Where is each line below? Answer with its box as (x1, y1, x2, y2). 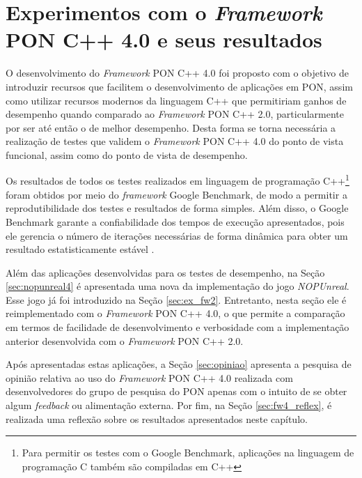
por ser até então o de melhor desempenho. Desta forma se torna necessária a (6, 120, 336, 134)
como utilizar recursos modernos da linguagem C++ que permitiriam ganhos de (6, 93, 347, 107)
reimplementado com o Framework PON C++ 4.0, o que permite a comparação (6, 306, 345, 321)
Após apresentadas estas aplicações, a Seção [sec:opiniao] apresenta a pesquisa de (6, 357, 352, 371)
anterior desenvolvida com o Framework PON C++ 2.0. (6, 333, 244, 348)
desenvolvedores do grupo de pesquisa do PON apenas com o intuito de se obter (6, 384, 347, 399)
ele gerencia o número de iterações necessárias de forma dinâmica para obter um (6, 228, 348, 242)
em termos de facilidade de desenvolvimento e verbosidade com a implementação (6, 320, 349, 334)
